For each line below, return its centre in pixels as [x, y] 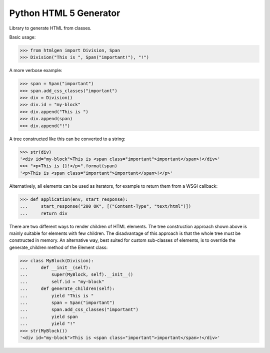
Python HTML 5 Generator [65, 13]
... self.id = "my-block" [62, 281]
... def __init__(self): [55, 268]
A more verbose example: [36, 71]
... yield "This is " [57, 296]
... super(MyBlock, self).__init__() [76, 275]
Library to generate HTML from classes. [50, 28]
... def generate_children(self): [67, 289]
